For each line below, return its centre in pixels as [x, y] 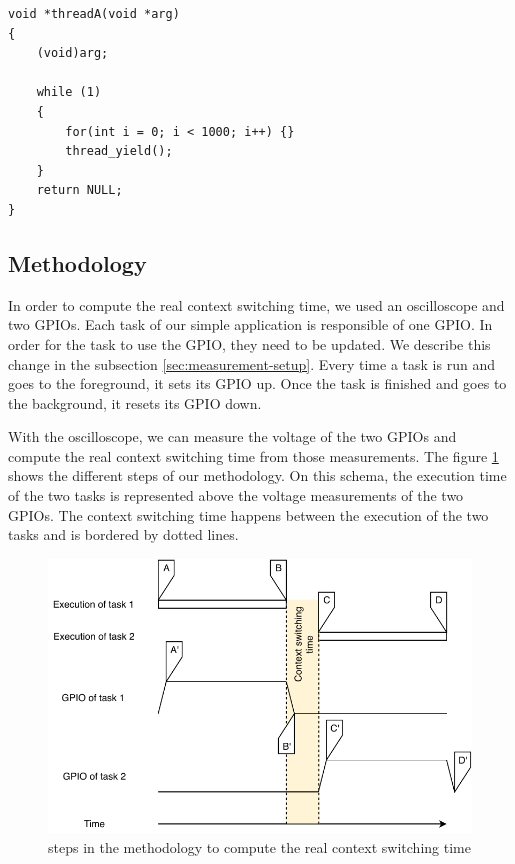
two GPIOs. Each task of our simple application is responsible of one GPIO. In [250, 324]
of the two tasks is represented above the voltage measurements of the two [236, 495]
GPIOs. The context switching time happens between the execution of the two [248, 514]
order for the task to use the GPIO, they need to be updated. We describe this [249, 343]
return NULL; [79, 190]
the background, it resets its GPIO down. [135, 402]
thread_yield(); [119, 151]
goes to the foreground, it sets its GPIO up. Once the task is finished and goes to [257, 383]
